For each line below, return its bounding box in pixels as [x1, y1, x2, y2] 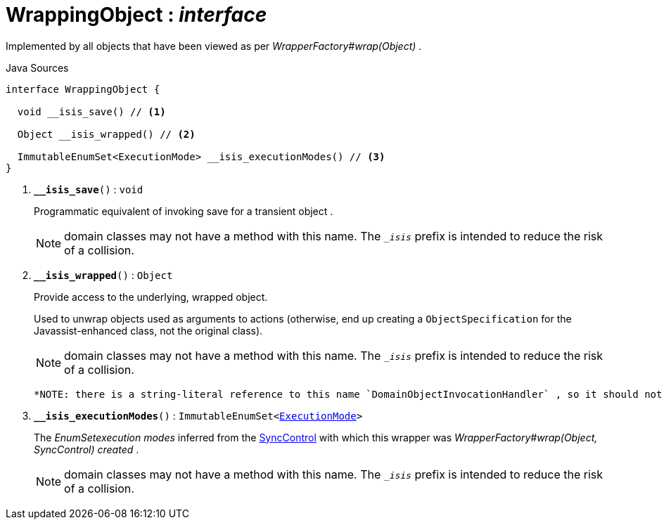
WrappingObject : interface [6, 3, 267, 27]
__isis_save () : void [34, 183, 143, 195]
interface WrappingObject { [6, 83, 160, 95]
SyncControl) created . [34, 443, 139, 455]
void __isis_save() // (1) [17, 105, 166, 117]
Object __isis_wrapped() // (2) [17, 128, 196, 140]
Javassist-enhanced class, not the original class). [34, 324, 263, 337]
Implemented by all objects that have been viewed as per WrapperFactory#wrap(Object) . [6, 39, 422, 52]
